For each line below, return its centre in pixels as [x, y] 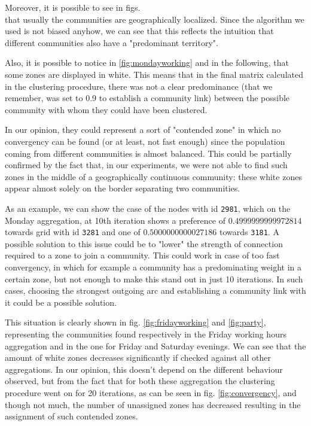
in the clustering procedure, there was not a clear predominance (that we [139, 86]
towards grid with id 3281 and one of [73, 232]
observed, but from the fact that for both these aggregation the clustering [140, 381]
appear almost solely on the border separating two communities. [123, 188]
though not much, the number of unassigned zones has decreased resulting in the [153, 404]
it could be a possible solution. [61, 302]
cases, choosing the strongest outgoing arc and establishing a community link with [155, 290]
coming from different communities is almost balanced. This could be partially [148, 153]
